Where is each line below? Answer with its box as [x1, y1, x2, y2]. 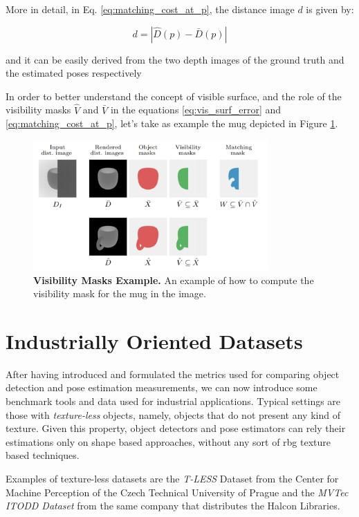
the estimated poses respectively [6, 66, 142, 80]
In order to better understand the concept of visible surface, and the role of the [6, 88, 342, 103]
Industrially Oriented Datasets [6, 326, 303, 355]
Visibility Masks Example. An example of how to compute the [33, 272, 314, 287]
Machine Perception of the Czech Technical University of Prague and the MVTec [6, 485, 349, 499]
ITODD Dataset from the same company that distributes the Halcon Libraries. [6, 498, 340, 513]
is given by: [306, 2, 354, 16]
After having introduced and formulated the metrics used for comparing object [6, 366, 340, 381]
